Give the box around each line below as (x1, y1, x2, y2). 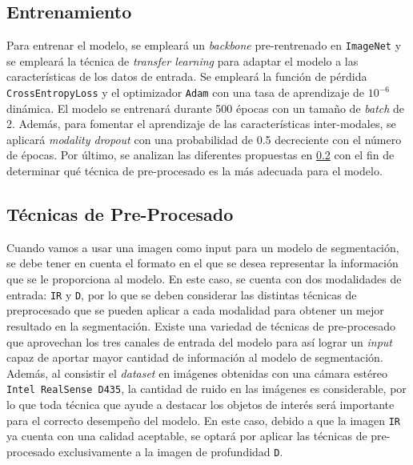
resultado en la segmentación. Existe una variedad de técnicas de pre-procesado (6, 317, 396, 334)
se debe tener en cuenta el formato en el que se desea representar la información (6, 255, 399, 271)
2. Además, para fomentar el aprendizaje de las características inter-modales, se (6, 115, 396, 132)
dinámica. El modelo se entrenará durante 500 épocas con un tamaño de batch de (6, 99, 405, 116)
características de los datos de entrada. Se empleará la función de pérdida (6, 68, 367, 85)
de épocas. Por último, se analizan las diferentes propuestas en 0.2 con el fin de (6, 146, 395, 163)
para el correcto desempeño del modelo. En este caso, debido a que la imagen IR (6, 411, 400, 428)
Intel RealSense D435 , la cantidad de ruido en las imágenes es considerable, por (6, 380, 407, 397)
